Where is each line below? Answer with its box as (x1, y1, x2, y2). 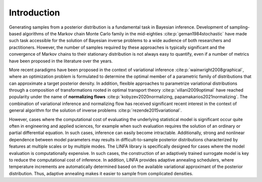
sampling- (229, 24, 250, 30)
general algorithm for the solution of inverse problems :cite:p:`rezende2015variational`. (9, 107, 182, 113)
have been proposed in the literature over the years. (9, 58, 113, 64)
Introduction (9, 7, 60, 18)
